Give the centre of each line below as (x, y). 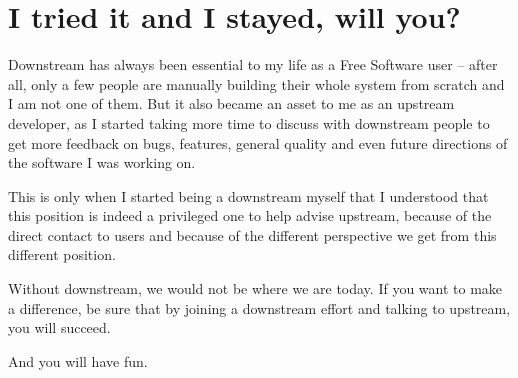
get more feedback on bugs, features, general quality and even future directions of (258, 142)
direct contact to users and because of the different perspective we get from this (252, 234)
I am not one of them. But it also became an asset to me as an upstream (231, 103)
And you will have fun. (78, 360)
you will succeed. (59, 327)
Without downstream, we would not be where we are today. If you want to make (255, 288)
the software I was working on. (102, 162)
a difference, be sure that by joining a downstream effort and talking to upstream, (259, 307)
